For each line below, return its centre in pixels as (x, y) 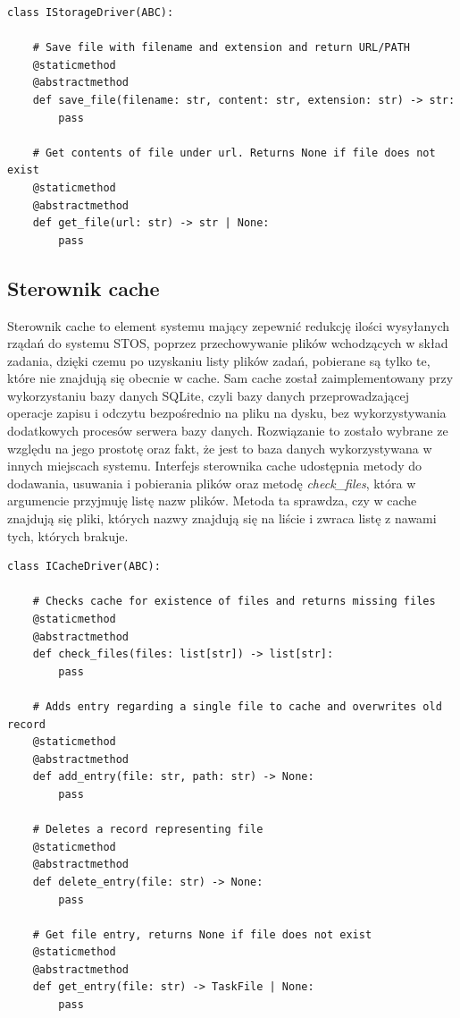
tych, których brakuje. (68, 535)
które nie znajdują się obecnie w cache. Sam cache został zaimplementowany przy (230, 378)
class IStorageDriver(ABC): (91, 13)
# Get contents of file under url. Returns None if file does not (234, 153)
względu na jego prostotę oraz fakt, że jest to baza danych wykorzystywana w (220, 448)
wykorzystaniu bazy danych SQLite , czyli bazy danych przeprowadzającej (208, 395)
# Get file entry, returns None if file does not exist (202, 934)
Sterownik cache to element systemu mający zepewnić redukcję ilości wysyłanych (229, 325)
